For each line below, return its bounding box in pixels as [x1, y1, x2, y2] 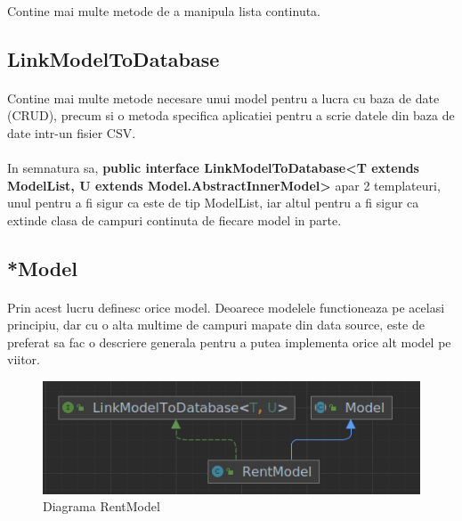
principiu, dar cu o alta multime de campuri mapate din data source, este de [7, 315, 425, 334]
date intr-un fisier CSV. [7, 123, 136, 142]
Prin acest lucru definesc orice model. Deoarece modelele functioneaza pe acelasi [7, 297, 445, 316]
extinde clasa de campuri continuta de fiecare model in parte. [7, 210, 342, 229]
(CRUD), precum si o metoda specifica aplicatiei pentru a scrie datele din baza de [7, 106, 455, 125]
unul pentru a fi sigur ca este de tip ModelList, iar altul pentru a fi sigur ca [7, 193, 419, 212]
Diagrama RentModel [43, 497, 160, 516]
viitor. [7, 350, 41, 369]
